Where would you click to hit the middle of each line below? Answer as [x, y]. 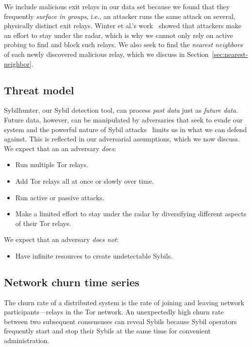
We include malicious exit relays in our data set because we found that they [117, 6]
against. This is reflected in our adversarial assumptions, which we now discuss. [122, 139]
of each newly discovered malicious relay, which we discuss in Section [106, 54]
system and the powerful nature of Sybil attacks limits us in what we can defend [126, 129]
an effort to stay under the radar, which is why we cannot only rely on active [119, 35]
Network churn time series [72, 282]
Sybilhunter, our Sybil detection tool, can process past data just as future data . [121, 110]
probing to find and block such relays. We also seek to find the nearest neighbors [123, 44]
